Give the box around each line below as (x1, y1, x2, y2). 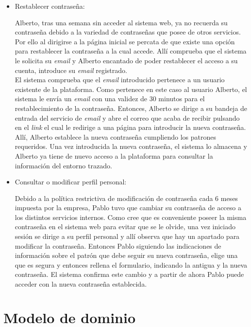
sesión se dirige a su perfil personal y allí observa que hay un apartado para (15, 231, 240, 241)
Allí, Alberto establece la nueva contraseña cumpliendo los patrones (15, 131, 216, 142)
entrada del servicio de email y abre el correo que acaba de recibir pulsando (15, 112, 240, 123)
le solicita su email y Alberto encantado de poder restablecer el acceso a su (15, 55, 238, 65)
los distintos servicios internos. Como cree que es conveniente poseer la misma (15, 212, 247, 222)
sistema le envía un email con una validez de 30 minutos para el (15, 93, 205, 104)
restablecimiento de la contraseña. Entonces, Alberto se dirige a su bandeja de (15, 103, 248, 113)
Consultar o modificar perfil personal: (15, 177, 127, 187)
